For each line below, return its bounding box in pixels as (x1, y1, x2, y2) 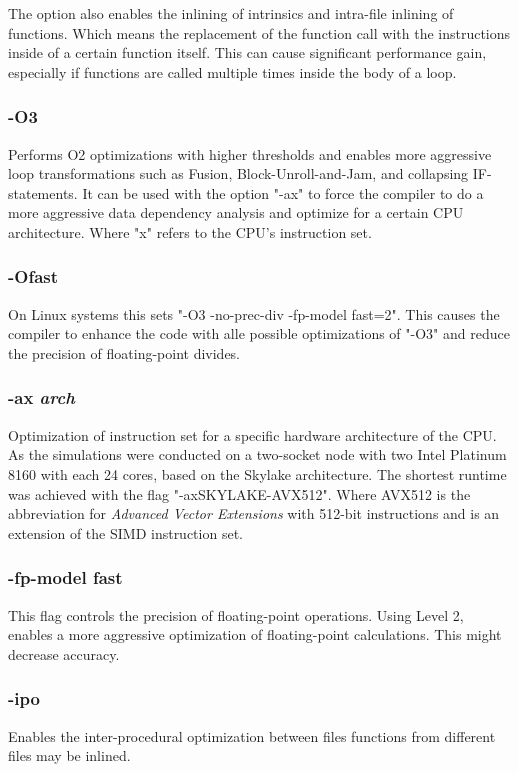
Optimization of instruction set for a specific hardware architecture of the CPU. (8, 424, 497, 445)
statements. (8, 182, 78, 203)
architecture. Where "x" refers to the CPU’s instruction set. (8, 221, 372, 242)
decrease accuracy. (8, 643, 120, 664)
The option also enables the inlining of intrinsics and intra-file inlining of (8, 3, 454, 23)
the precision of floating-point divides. (8, 342, 241, 363)
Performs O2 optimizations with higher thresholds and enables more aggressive (8, 143, 492, 164)
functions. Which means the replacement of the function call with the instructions (8, 22, 511, 43)
